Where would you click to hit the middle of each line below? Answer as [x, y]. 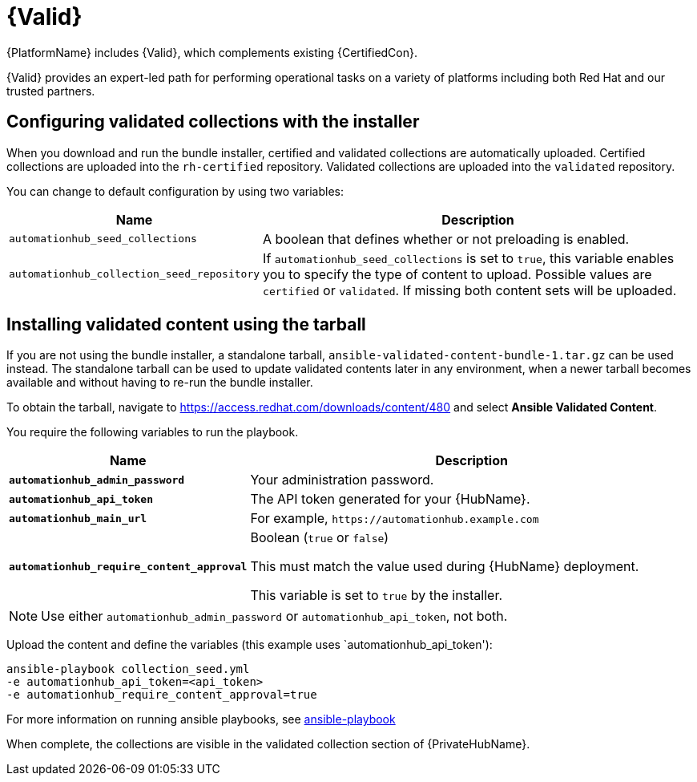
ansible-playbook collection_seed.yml [128, 669]
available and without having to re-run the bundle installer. [160, 383]
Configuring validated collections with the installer [213, 122]
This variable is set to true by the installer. [377, 596]
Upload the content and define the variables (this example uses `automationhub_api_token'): [250, 645]
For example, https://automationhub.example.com [395, 519]
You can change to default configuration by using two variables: [175, 191]
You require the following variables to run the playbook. [153, 432]
